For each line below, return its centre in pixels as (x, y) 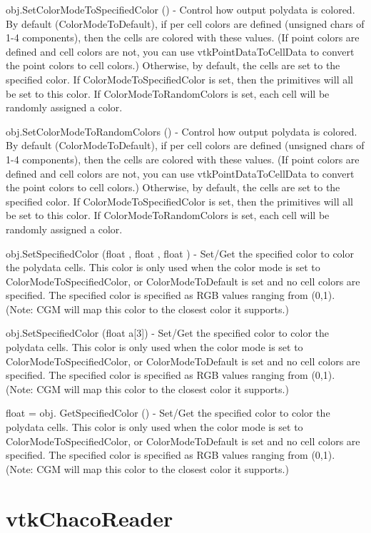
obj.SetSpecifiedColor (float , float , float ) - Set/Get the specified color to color (180, 253)
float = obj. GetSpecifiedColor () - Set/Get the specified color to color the (168, 413)
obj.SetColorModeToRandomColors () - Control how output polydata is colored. (182, 131)
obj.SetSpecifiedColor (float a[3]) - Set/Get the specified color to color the (167, 333)
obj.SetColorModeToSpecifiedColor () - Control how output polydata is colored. (181, 9)
